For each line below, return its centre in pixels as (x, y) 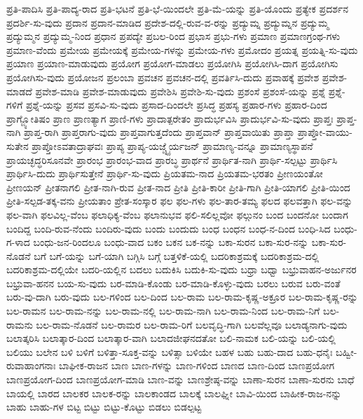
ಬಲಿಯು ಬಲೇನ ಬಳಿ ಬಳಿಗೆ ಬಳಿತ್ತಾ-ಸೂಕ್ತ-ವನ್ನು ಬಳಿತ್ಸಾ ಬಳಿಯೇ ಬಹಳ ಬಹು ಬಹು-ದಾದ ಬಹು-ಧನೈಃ (170, 351)
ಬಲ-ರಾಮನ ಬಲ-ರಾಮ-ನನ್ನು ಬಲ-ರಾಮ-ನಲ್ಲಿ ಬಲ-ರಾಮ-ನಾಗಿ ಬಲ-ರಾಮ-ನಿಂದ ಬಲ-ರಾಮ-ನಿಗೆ (163, 311)
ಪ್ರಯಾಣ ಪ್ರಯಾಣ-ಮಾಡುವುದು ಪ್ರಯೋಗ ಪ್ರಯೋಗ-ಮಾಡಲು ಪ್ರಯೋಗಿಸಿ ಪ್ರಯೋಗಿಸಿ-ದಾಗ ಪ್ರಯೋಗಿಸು (172, 63)
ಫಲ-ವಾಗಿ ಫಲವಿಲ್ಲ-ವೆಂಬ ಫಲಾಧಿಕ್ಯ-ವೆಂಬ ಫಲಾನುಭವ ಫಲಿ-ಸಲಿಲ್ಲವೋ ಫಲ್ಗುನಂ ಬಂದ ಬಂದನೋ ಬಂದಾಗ (177, 214)
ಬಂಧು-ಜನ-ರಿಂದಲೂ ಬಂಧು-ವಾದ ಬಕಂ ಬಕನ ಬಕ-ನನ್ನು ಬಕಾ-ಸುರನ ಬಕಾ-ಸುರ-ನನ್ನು (171, 242)
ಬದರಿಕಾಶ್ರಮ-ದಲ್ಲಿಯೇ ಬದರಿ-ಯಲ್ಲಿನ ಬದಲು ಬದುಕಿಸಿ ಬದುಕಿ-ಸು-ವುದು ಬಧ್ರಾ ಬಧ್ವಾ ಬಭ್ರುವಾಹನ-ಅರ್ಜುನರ (181, 269)
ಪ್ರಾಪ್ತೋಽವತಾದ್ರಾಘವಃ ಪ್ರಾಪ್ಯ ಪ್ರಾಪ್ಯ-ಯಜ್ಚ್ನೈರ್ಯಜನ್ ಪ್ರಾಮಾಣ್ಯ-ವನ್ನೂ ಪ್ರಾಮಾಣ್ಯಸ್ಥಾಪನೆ (172, 145)
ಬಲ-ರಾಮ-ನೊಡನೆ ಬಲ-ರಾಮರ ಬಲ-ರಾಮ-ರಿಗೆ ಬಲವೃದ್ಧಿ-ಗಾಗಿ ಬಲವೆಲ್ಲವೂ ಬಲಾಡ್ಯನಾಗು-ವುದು (192, 324)
